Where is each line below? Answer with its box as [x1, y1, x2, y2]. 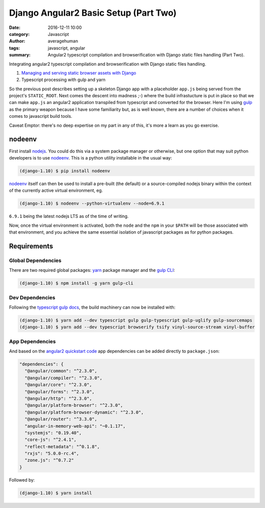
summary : [9, 52, 31, 58]
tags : [9, 45, 20, 51]
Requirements [9, 242, 53, 250]
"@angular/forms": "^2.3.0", [25, 389, 95, 395]
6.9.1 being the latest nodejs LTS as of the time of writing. [9, 214, 129, 219]
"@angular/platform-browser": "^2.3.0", [25, 402, 123, 408]
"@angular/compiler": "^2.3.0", [25, 375, 103, 380]
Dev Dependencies [9, 294, 55, 301]
